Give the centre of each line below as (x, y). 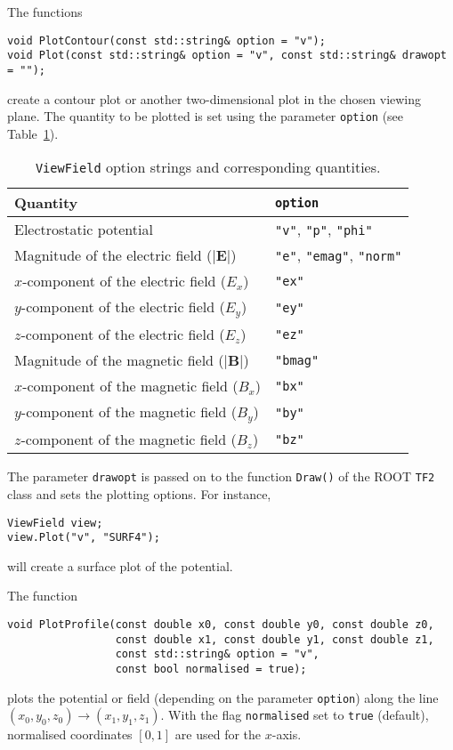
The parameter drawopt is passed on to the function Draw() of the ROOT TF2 (221, 476)
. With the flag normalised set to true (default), (295, 715)
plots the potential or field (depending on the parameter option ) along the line (223, 697)
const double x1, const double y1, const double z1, (275, 639)
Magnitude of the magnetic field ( (119, 360)
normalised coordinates (70, 734)
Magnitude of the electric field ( (113, 255)
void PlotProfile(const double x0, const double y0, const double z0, (221, 625)
